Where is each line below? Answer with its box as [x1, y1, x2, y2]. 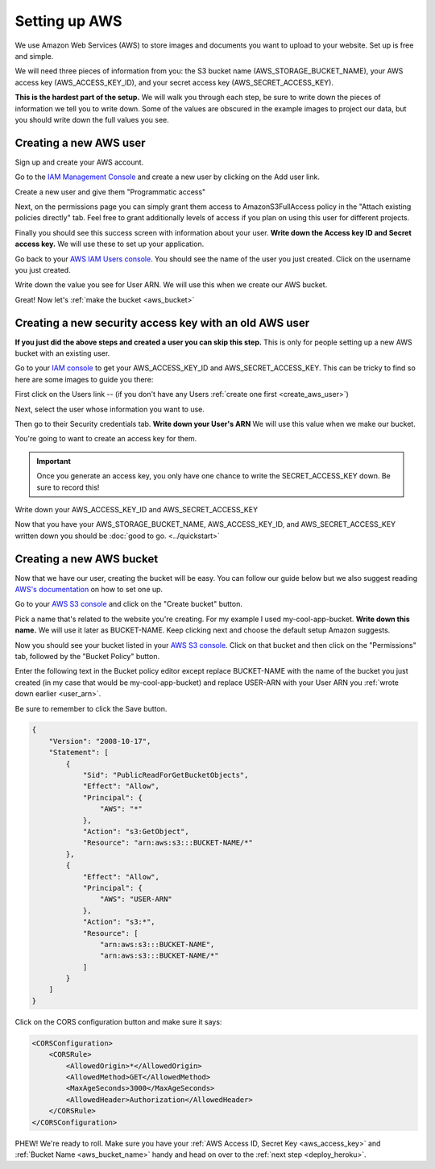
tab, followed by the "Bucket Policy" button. [14, 651, 160, 661]
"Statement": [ [48, 748, 109, 758]
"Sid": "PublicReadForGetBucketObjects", [82, 770, 249, 780]
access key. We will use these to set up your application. [14, 239, 205, 249]
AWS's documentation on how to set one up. [14, 584, 164, 594]
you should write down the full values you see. [14, 115, 169, 124]
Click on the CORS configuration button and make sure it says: [14, 1017, 222, 1026]
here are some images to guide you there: [14, 374, 154, 384]
